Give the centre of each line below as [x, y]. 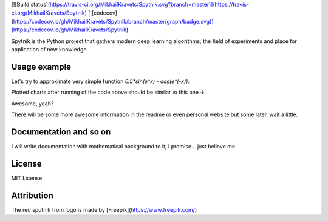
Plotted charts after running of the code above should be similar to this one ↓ [108, 92]
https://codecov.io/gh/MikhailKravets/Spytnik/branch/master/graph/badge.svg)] [113, 21]
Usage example [41, 67]
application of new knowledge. [50, 49]
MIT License [27, 178]
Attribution [32, 195]
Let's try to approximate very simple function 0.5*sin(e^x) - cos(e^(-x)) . [100, 81]
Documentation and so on [61, 132]
